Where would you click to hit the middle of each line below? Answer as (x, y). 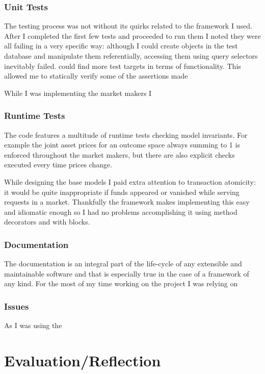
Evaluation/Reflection (83, 360)
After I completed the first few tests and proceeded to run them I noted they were (132, 35)
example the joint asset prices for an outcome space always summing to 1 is (122, 145)
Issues (17, 306)
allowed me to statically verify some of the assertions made (96, 76)
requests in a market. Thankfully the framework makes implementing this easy (127, 202)
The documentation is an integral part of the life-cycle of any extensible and (123, 264)
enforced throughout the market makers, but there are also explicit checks (120, 154)
